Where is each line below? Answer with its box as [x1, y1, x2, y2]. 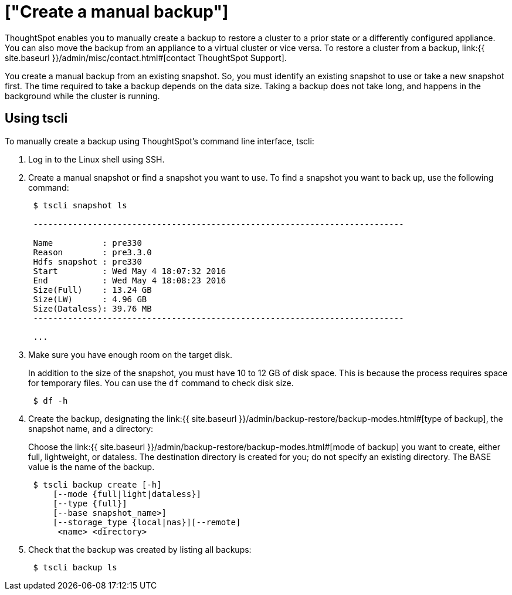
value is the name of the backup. [28, 461, 155, 472]
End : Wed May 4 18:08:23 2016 [33, 275, 226, 285]
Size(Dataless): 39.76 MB [33, 303, 152, 313]
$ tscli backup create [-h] [33, 479, 162, 489]
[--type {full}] [53, 498, 127, 508]
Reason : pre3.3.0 [33, 247, 152, 257]
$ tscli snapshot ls [33, 200, 127, 210]
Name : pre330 [33, 238, 142, 248]
